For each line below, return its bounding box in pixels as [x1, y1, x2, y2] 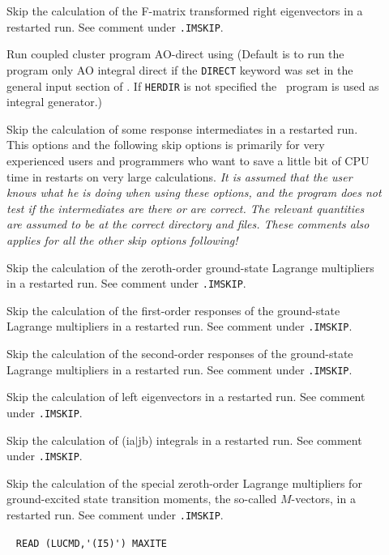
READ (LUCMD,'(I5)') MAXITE [15, 537, 167, 549]
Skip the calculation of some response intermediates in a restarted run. [6, 120, 358, 137]
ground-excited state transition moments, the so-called [6, 490, 277, 507]
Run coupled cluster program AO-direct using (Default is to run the [6, 45, 344, 62]
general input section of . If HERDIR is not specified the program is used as [6, 77, 379, 94]
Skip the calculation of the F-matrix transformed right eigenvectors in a [6, 2, 363, 19]
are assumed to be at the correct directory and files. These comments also [6, 216, 370, 233]
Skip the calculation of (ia [6, 431, 135, 448]
